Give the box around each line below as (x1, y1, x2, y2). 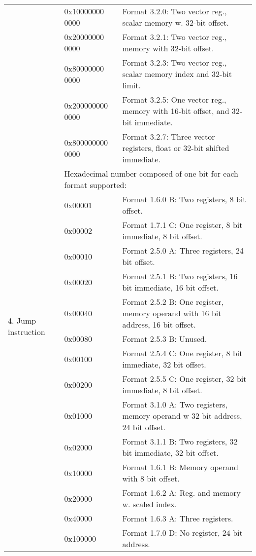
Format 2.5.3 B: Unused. (122, 333, 207, 344)
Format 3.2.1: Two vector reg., (122, 31, 227, 42)
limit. (122, 79, 141, 91)
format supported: (64, 179, 127, 190)
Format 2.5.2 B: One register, (122, 296, 224, 307)
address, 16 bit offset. (122, 319, 196, 330)
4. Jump (8, 314, 36, 326)
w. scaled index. (122, 498, 177, 510)
